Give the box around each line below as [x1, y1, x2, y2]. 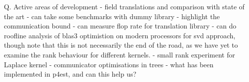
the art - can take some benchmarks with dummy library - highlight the [4, 11, 220, 21]
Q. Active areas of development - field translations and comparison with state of [4, 1, 245, 11]
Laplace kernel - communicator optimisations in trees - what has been [4, 59, 214, 69]
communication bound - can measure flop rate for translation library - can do [4, 21, 237, 31]
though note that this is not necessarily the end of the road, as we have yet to [4, 40, 238, 50]
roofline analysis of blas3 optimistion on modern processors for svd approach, [4, 30, 236, 40]
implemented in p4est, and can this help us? [4, 69, 137, 79]
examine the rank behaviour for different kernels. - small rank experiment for [4, 49, 235, 59]
